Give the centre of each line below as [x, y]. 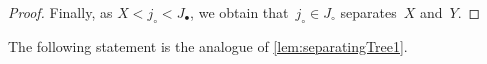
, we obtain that [239, 12]
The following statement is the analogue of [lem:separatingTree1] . [208, 45]
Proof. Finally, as [60, 12]
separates [368, 12]
